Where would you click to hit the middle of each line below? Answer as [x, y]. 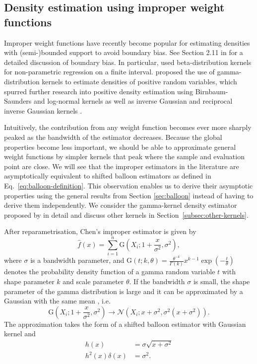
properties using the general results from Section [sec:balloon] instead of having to [129, 195]
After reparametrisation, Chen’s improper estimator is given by [100, 231]
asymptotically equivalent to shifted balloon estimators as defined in [108, 176]
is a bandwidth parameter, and [77, 260]
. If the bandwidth [157, 281]
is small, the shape [222, 281]
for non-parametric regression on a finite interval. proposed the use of [109, 72]
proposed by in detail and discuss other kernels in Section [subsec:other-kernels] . [126, 214]
